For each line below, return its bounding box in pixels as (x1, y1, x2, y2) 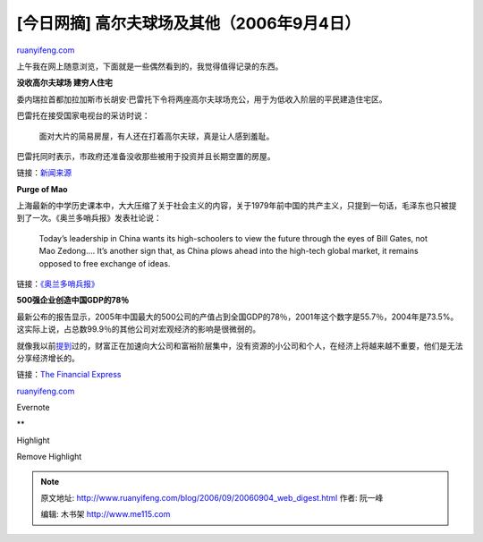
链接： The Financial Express (16, 369, 122, 380)
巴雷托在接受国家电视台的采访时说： (16, 110, 150, 121)
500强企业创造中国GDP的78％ (16, 295, 130, 306)
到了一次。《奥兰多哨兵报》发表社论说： (16, 213, 162, 224)
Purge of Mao (16, 183, 68, 194)
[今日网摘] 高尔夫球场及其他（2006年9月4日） (16, 13, 361, 33)
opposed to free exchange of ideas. (38, 258, 171, 268)
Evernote (16, 402, 50, 413)
